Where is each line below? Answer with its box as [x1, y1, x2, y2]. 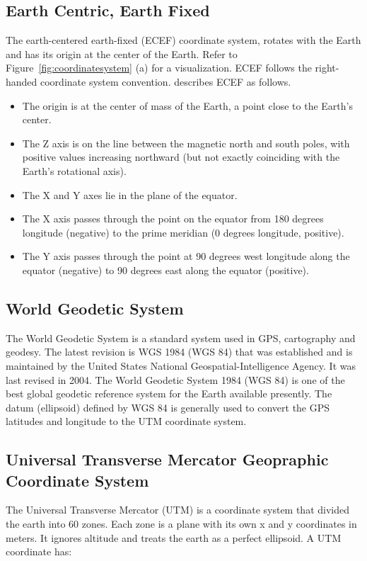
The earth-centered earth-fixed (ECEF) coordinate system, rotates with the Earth [6, 33, 361, 47]
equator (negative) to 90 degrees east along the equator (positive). [22, 262, 309, 277]
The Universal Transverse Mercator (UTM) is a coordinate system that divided [6, 502, 350, 517]
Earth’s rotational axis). [22, 163, 127, 178]
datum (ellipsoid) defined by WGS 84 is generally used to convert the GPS [6, 399, 330, 414]
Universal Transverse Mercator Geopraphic [6, 448, 329, 470]
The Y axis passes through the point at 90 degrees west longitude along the [22, 249, 350, 263]
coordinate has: [6, 544, 72, 559]
